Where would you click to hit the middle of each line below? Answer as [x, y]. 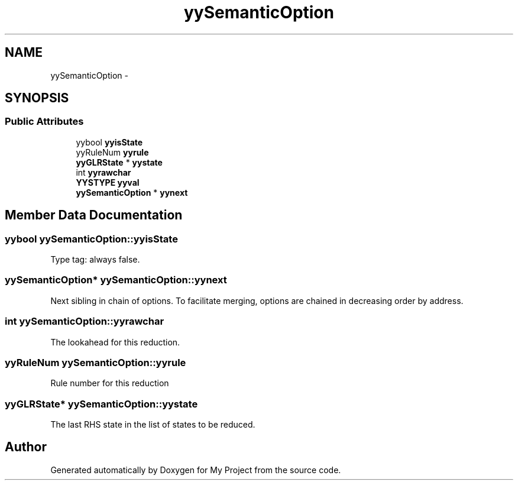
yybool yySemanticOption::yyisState [91, 239]
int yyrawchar [103, 172]
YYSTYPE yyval [108, 182]
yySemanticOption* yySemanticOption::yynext [116, 280]
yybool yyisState [109, 142]
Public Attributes [44, 122]
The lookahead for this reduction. [115, 342]
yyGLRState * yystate [119, 162]
